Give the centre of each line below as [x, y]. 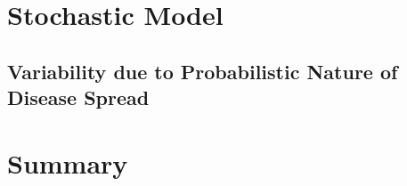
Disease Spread [78, 97]
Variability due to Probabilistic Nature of [203, 71]
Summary [68, 162]
